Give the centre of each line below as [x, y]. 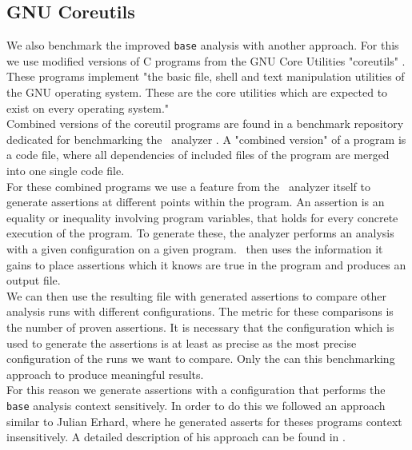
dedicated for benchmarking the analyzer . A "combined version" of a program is [206, 139]
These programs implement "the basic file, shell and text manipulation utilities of [206, 76]
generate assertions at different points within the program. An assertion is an [196, 202]
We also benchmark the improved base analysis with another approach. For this [203, 45]
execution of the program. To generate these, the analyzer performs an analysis [200, 233]
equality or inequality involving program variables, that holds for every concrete [202, 217]
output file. [34, 280]
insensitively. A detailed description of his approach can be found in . [176, 437]
